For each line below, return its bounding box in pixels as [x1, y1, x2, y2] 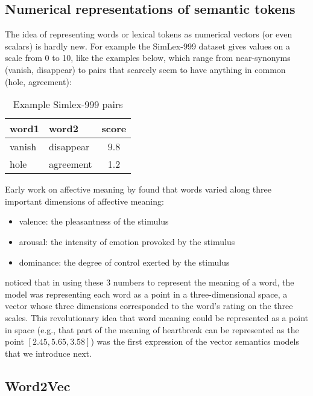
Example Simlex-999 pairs [13, 97, 123, 112]
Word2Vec [5, 376, 71, 395]
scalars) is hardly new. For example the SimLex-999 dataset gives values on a [5, 39, 291, 52]
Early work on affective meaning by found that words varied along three [5, 183, 271, 196]
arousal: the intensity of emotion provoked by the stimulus [19, 235, 235, 247]
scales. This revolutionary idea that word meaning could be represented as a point [5, 311, 309, 324]
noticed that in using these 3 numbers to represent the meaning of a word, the [5, 276, 294, 289]
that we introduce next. [5, 346, 92, 359]
